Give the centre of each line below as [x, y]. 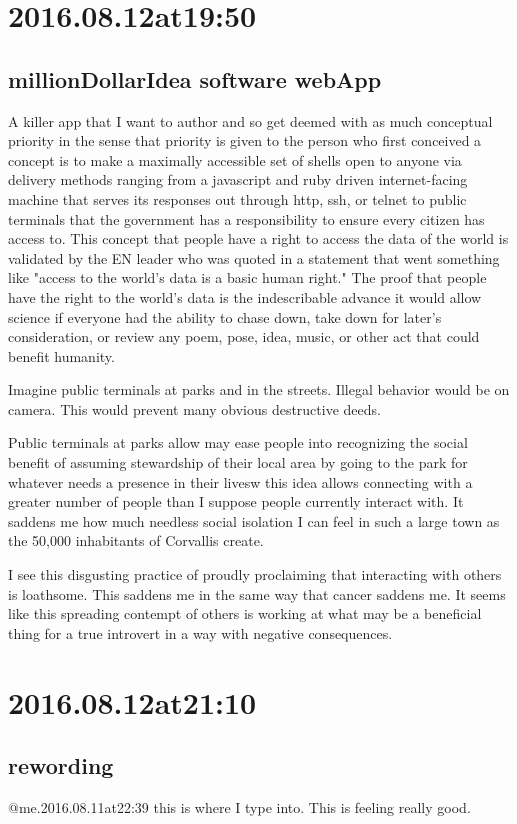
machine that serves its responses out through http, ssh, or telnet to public [237, 198]
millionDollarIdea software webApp [195, 78]
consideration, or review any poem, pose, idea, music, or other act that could [244, 336]
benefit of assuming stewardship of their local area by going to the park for [238, 462]
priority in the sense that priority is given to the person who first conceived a [245, 140]
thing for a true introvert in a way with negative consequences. [200, 632]
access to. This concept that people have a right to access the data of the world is [258, 238]
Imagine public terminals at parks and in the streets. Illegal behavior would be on [259, 389]
